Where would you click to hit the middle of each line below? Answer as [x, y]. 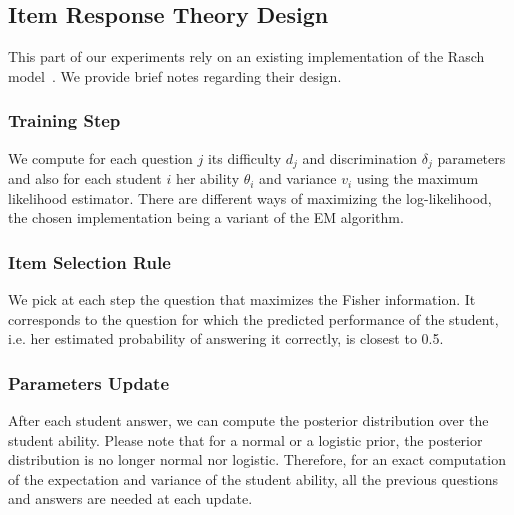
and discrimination [360, 157]
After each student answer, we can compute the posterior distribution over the [248, 420]
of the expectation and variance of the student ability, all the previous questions [253, 478]
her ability [207, 178]
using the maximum [417, 178]
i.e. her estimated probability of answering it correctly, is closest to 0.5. [226, 338]
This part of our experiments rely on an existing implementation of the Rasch [246, 56]
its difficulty [244, 157]
